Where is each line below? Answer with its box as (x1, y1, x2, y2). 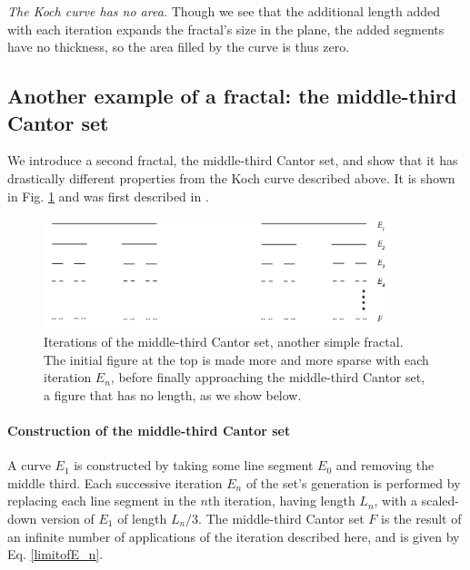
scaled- (421, 491, 459, 510)
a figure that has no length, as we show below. (44, 385, 302, 404)
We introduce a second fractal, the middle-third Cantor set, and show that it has (7, 151, 458, 170)
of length (117, 508, 167, 527)
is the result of (381, 508, 462, 527)
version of (40, 508, 95, 527)
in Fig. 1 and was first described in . (7, 186, 209, 205)
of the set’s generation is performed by (245, 473, 461, 492)
